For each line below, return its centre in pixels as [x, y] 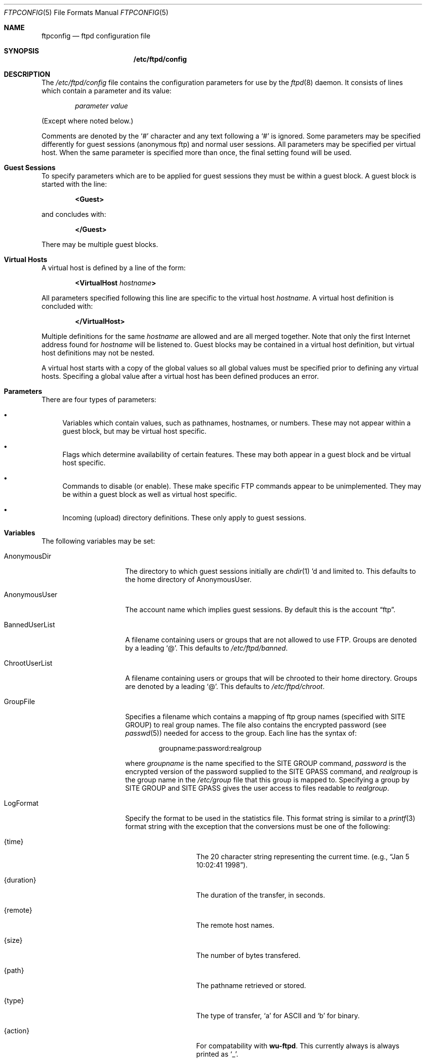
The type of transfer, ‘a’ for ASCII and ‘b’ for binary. [278, 1016]
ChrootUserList [28, 663]
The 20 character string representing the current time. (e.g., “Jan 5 [303, 857]
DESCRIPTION [27, 74]
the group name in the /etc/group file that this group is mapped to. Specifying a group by [267, 780]
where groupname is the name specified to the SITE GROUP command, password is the [266, 763]
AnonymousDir [28, 556]
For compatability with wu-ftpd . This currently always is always [298, 1046]
